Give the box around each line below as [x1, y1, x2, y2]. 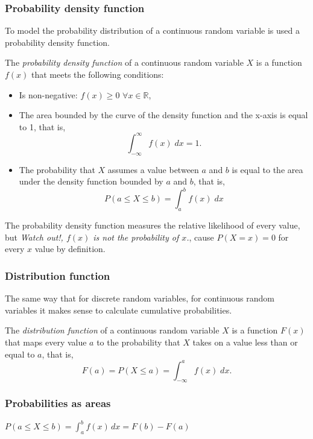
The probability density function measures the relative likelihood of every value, [5, 219, 300, 232]
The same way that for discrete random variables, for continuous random [5, 292, 274, 305]
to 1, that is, [19, 120, 66, 133]
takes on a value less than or [192, 335, 298, 348]
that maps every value [5, 335, 87, 348]
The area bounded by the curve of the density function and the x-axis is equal [19, 109, 308, 121]
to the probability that [96, 335, 180, 348]
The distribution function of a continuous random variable [5, 324, 220, 336]
